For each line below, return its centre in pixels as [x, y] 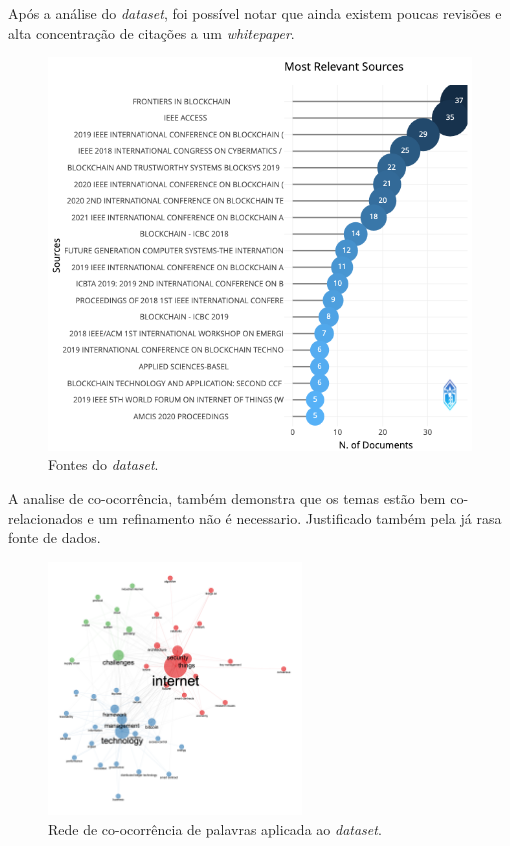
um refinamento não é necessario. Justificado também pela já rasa [300, 517]
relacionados [45, 517]
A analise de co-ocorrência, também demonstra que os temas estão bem [227, 497]
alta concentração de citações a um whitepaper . [151, 32]
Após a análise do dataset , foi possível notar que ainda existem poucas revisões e [255, 13]
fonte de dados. [54, 537]
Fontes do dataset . [103, 464]
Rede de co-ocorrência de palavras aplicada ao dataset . [215, 828]
